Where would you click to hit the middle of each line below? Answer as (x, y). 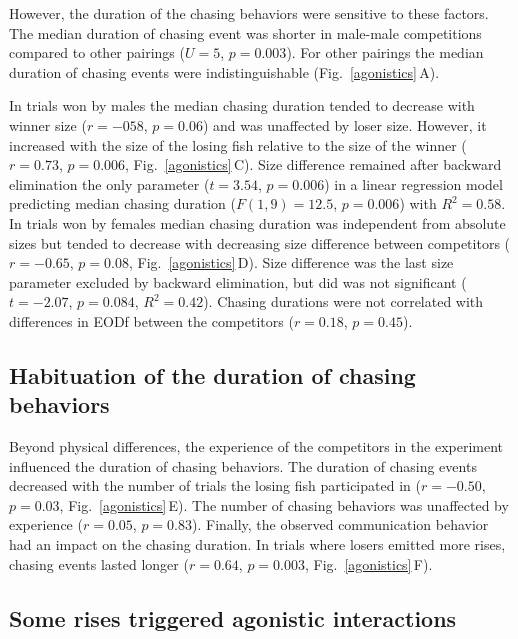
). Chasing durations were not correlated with (343, 301)
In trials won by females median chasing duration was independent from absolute (257, 222)
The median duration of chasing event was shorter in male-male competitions (245, 32)
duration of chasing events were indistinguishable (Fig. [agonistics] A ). (224, 71)
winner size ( (48, 124)
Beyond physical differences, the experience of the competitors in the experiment (256, 446)
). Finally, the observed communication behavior (340, 524)
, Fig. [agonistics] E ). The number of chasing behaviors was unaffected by (284, 504)
